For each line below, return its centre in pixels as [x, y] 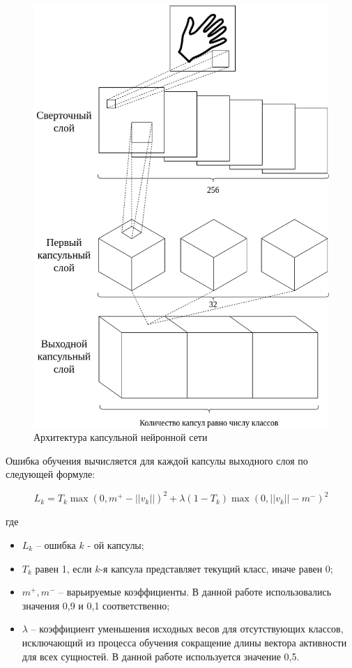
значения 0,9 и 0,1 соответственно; [96, 605]
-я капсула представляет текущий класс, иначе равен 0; [216, 568]
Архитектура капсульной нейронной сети [121, 437]
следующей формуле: [51, 474]
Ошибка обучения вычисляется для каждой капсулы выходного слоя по [157, 460]
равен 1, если [63, 568]
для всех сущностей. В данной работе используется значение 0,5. [161, 656]
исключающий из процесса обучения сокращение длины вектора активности [184, 642]
